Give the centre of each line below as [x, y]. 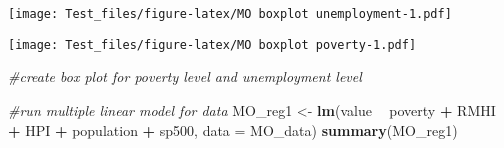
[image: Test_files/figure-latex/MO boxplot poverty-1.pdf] [212, 44]
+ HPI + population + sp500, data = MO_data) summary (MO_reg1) [233, 129]
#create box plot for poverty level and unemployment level [185, 76]
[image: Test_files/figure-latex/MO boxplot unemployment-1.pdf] [230, 14]
